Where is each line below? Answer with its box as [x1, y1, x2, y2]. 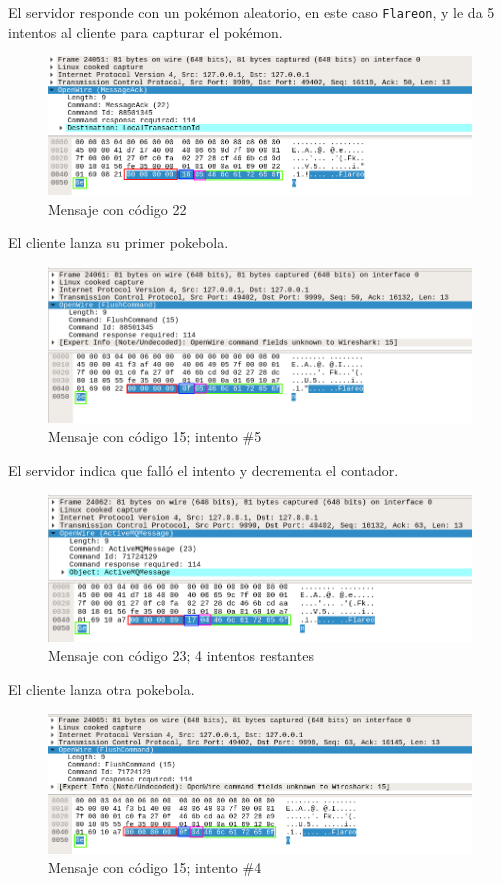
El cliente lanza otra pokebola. [8, 678, 195, 699]
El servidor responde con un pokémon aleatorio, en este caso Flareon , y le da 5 [8, 2, 495, 22]
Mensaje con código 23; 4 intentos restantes [48, 645, 314, 666]
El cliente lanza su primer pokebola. [8, 232, 229, 253]
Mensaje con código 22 [48, 198, 187, 219]
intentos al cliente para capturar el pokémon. [8, 21, 283, 42]
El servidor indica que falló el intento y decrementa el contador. [8, 460, 399, 481]
